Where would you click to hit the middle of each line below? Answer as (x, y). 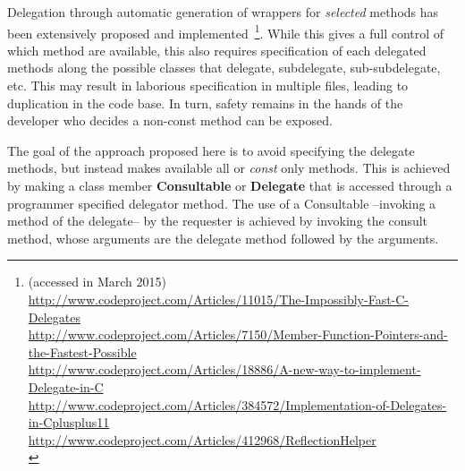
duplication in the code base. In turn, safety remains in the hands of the (205, 103)
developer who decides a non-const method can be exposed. (170, 120)
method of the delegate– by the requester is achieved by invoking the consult (218, 221)
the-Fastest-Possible (82, 351)
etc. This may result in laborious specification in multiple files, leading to (208, 86)
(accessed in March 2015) (97, 282)
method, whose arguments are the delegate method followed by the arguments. (223, 238)
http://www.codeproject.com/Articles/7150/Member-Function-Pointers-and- (238, 334)
